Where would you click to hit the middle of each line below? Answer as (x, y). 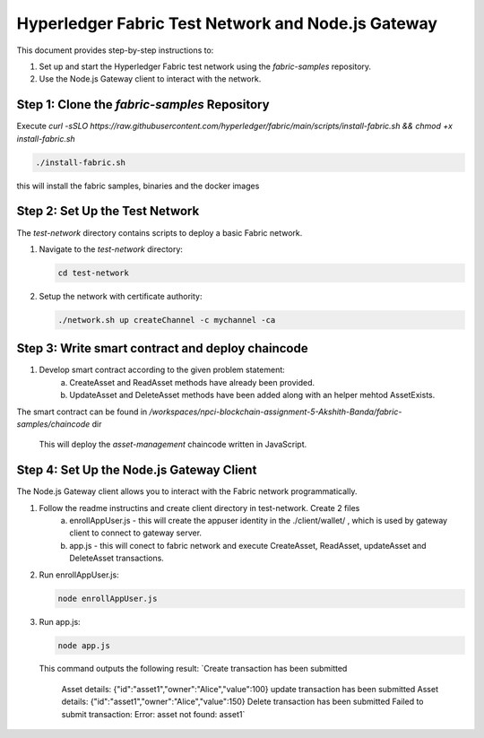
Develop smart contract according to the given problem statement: (162, 370)
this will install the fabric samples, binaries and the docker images (138, 186)
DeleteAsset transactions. (117, 558)
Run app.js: (60, 621)
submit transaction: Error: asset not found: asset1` (153, 714)
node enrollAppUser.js (108, 598)
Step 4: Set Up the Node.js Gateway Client (137, 470)
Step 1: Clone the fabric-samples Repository (143, 104)
